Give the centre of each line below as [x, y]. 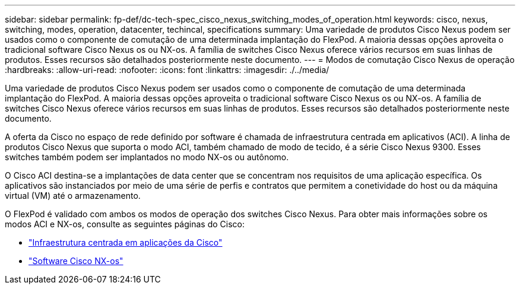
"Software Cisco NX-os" [76, 261]
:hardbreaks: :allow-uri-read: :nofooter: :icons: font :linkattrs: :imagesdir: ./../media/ [167, 70]
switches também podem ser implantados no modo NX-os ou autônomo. [147, 157]
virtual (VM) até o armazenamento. [73, 196]
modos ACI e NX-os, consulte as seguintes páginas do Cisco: [125, 224]
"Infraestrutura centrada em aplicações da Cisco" [126, 242]
